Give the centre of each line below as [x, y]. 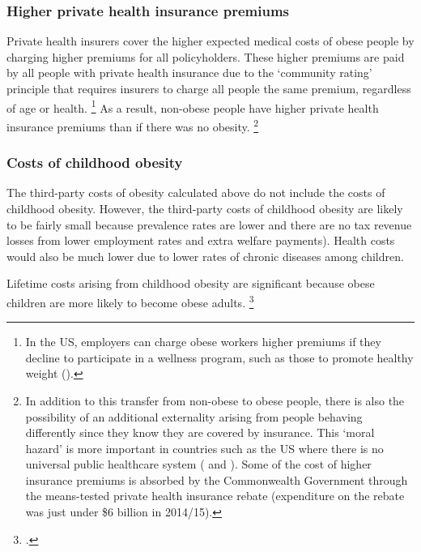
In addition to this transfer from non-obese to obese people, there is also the [215, 400]
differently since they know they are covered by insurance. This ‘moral [200, 432]
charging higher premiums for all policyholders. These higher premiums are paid [206, 56]
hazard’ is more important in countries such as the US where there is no [204, 448]
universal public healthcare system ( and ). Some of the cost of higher [198, 464]
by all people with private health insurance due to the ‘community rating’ [189, 73]
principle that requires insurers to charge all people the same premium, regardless [209, 88]
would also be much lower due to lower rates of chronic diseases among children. [205, 256]
